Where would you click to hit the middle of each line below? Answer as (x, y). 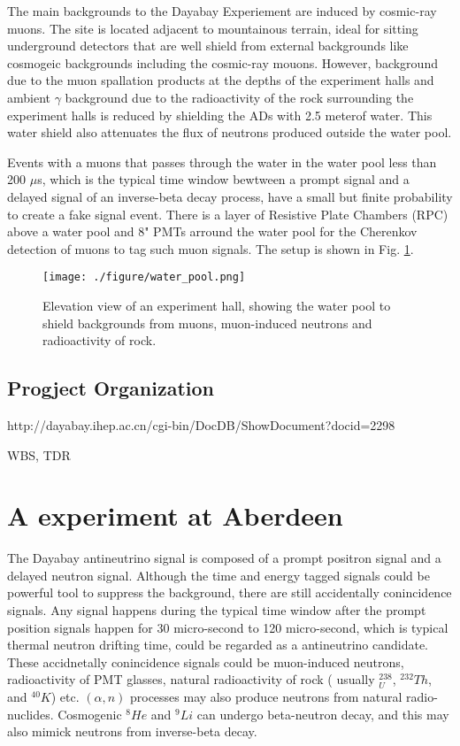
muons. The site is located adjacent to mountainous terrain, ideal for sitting (213, 28)
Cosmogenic (90, 714)
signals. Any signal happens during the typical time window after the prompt (217, 610)
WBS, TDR (39, 454)
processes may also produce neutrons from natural (266, 697)
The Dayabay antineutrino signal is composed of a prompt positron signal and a (224, 558)
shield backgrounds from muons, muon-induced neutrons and (207, 323)
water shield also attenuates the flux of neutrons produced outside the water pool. (230, 132)
